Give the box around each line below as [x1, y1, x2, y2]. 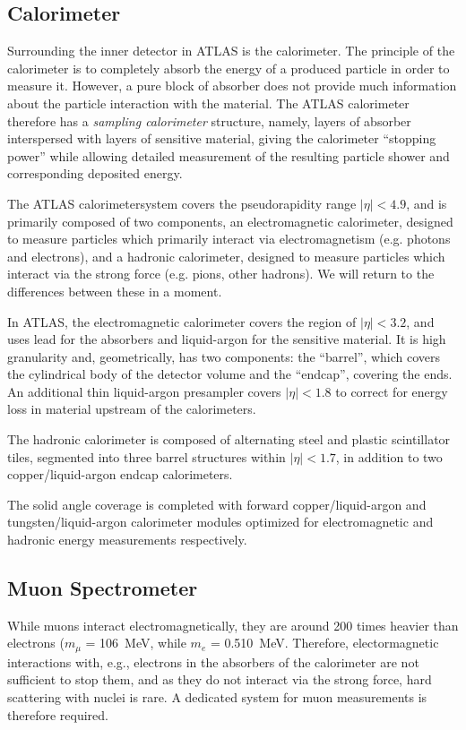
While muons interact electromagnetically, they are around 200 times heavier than [7, 615, 459, 634]
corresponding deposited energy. [7, 164, 183, 183]
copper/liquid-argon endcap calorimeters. [7, 465, 233, 484]
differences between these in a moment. [7, 281, 222, 300]
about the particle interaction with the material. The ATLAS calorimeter [7, 93, 410, 112]
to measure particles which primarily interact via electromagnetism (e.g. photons [7, 229, 451, 248]
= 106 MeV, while [85, 633, 186, 652]
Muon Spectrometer [7, 574, 198, 602]
